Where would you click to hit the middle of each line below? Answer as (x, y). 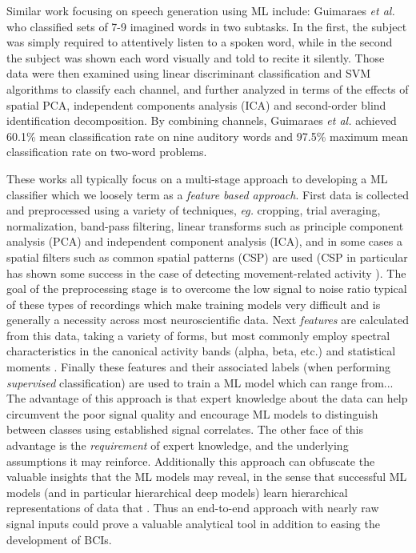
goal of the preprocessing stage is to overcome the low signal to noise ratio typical (207, 289)
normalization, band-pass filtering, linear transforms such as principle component (205, 225)
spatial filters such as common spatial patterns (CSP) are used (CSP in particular (207, 256)
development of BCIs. (59, 539)
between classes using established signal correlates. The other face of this (185, 429)
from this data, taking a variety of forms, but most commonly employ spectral (198, 335)
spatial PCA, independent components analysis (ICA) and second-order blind (196, 104)
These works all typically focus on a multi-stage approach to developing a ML (197, 178)
